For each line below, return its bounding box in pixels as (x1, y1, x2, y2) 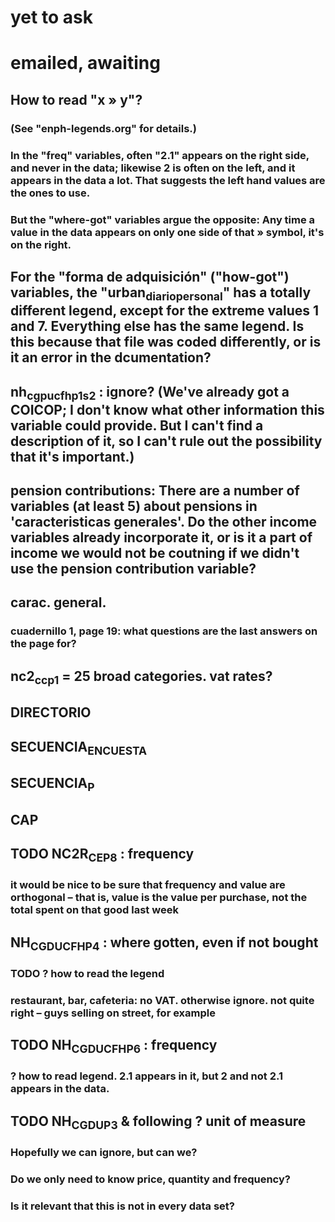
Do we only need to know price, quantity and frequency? (10, 1172, 291, 1186)
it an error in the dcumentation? (10, 349, 212, 366)
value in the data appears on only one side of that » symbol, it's (10, 225, 325, 239)
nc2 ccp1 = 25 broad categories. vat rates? (10, 667, 273, 687)
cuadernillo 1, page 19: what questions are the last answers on (10, 624, 318, 638)
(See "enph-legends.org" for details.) (10, 121, 197, 135)
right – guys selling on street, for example (10, 1006, 216, 1020)
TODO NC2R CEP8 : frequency (10, 846, 195, 865)
